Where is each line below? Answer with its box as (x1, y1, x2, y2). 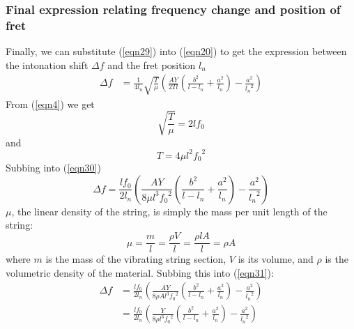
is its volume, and (238, 252, 314, 266)
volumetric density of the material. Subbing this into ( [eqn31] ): (6, 265, 274, 280)
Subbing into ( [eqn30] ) (6, 160, 101, 175)
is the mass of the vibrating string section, (45, 252, 226, 266)
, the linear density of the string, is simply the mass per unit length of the (11, 204, 328, 218)
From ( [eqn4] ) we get (6, 96, 95, 111)
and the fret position (107, 57, 196, 72)
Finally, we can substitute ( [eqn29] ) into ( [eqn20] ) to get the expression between (6, 44, 347, 59)
